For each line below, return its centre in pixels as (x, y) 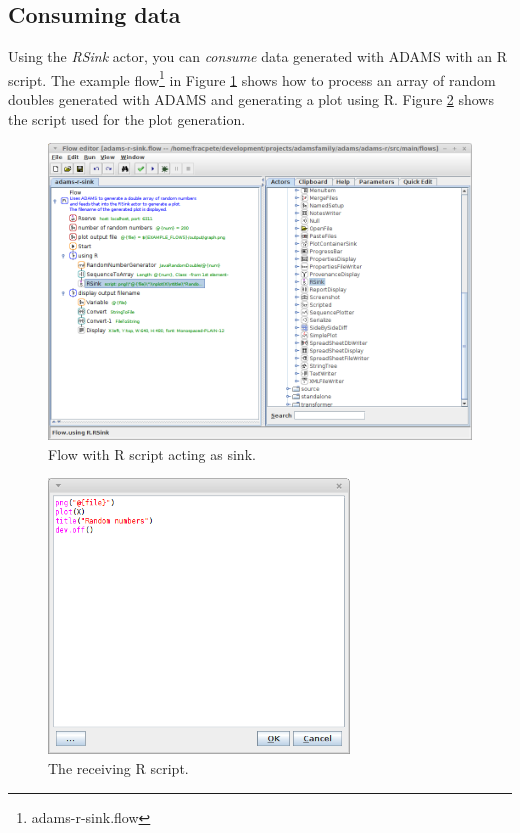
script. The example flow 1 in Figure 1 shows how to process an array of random (252, 78)
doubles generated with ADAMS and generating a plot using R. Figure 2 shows (251, 99)
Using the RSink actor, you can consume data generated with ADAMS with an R (258, 56)
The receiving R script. (118, 768)
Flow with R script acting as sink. (152, 453)
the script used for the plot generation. (127, 118)
